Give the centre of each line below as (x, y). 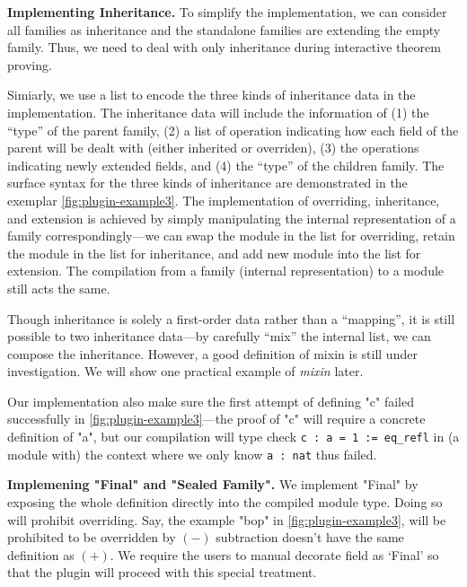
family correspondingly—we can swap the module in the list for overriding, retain (231, 236)
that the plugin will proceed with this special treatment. (162, 572)
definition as (41, 554)
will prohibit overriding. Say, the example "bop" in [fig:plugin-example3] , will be (227, 519)
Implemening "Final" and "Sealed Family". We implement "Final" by (213, 484)
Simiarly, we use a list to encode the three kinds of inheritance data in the (211, 95)
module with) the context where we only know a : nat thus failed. (192, 454)
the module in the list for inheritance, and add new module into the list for (214, 253)
